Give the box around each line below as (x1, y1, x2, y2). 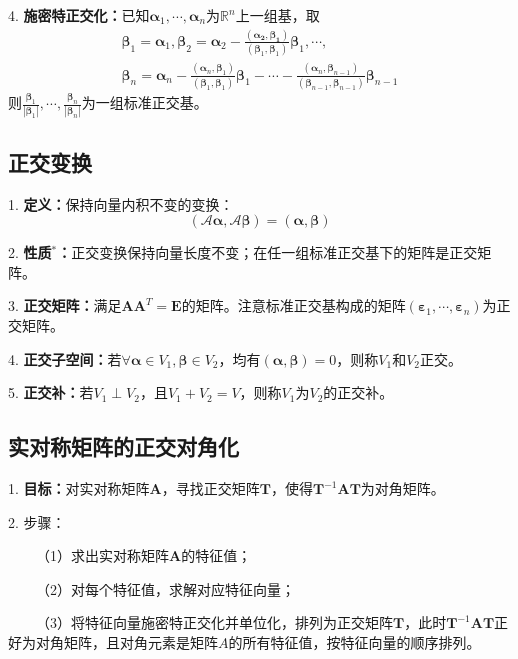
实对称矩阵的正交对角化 (8, 431, 239, 462)
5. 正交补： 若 (8, 382, 94, 403)
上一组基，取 (235, 5, 320, 25)
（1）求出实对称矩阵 (35, 545, 169, 566)
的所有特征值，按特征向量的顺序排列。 (228, 632, 481, 653)
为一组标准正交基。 (81, 92, 208, 113)
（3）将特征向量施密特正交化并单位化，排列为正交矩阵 (35, 612, 393, 633)
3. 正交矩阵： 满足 (8, 295, 122, 316)
